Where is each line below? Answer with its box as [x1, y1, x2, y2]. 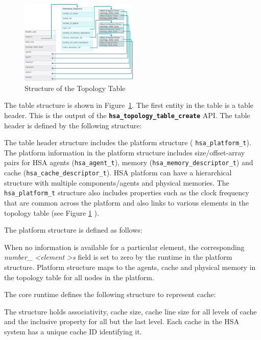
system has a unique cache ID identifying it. [4, 326, 142, 336]
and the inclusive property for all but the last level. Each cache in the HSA [4, 316, 240, 327]
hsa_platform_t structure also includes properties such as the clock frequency [4, 187, 249, 198]
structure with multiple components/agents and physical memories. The [4, 177, 229, 188]
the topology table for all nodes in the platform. [4, 271, 154, 282]
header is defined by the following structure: [4, 120, 142, 130]
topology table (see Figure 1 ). [4, 207, 99, 218]
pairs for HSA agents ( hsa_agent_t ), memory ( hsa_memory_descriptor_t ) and [4, 157, 253, 168]
